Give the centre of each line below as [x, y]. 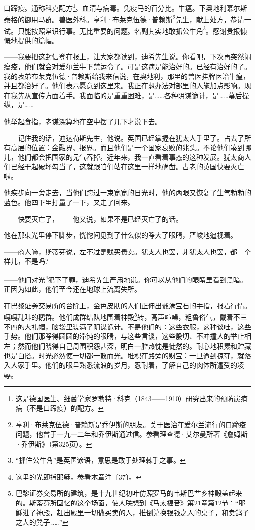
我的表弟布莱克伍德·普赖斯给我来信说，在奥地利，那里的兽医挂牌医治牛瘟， [127, 76]
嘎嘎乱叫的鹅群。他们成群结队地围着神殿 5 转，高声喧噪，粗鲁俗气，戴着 [119, 316]
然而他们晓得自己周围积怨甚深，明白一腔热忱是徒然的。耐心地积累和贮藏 [134, 345]
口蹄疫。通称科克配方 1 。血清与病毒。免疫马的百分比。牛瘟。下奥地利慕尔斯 [126, 7]
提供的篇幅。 [38, 40]
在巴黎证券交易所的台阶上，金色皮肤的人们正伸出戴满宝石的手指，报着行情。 [127, 305]
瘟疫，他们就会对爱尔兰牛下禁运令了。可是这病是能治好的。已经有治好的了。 [127, 66]
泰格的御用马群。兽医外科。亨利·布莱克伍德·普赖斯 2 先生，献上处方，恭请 [124, 18]
